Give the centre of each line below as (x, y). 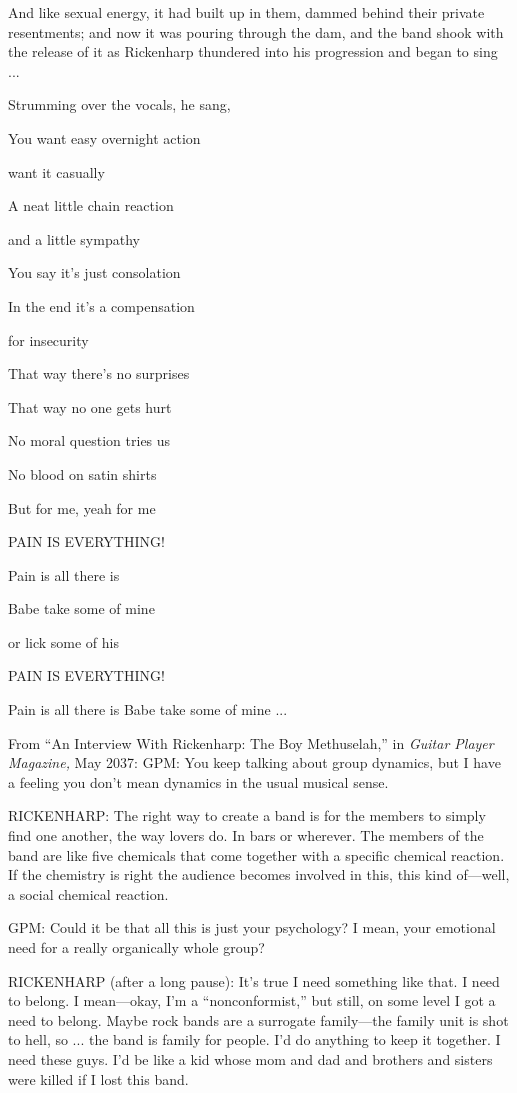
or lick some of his (64, 641)
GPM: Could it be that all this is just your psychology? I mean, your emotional (252, 927)
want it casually (56, 171)
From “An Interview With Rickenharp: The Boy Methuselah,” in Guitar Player (251, 742)
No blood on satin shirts (82, 473)
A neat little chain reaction (91, 205)
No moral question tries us (89, 440)
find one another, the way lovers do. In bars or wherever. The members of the (246, 835)
